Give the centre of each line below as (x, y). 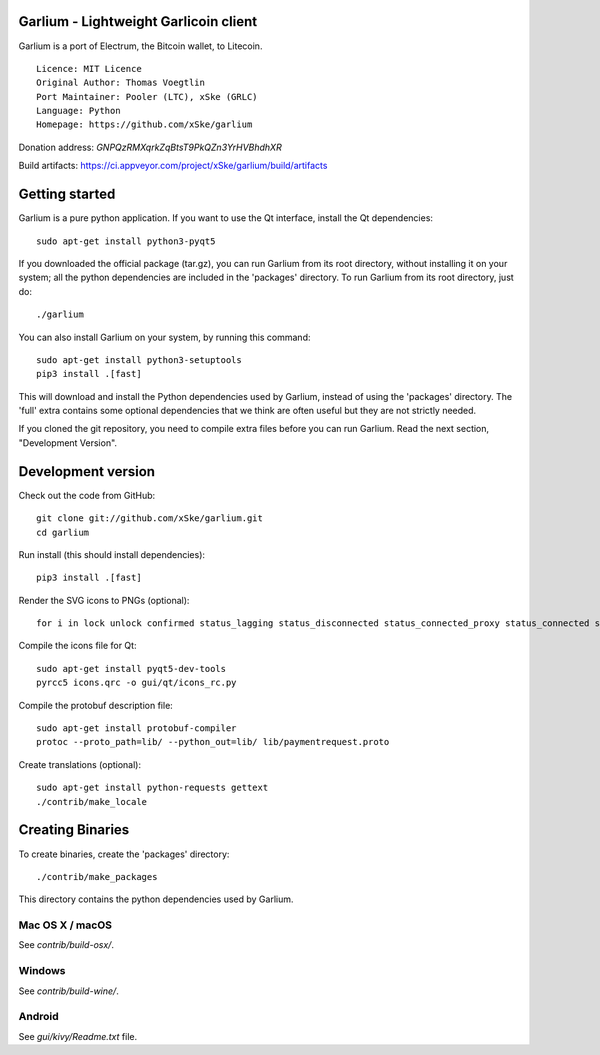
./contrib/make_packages (97, 876)
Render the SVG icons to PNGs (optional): (104, 600)
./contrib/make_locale (92, 801)
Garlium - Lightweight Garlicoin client (138, 21)
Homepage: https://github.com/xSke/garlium (144, 124)
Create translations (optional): (80, 764)
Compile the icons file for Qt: (77, 646)
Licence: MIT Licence (89, 68)
